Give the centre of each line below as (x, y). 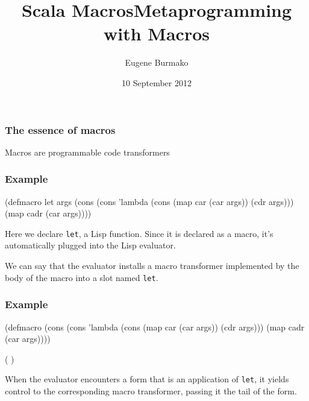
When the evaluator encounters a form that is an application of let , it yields (147, 379)
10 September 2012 (157, 82)
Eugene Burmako (157, 62)
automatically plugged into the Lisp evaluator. (90, 245)
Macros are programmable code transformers (87, 152)
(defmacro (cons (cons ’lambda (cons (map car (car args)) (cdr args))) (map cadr (155, 327)
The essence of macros (60, 129)
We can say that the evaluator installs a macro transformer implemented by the (152, 266)
